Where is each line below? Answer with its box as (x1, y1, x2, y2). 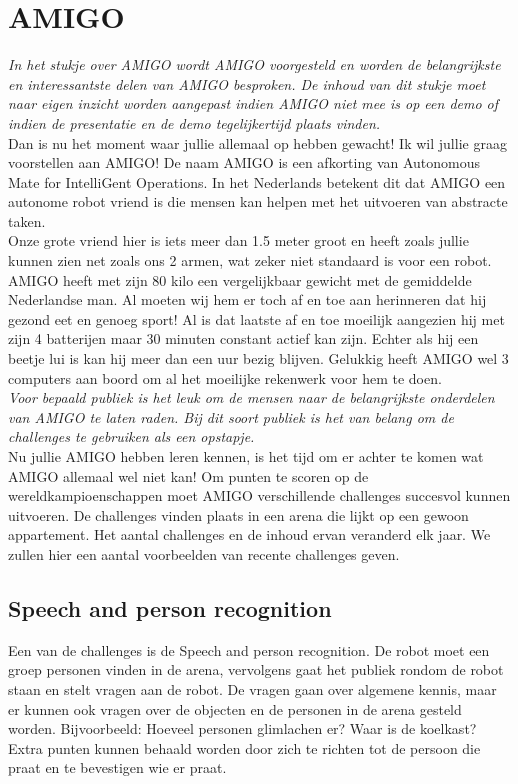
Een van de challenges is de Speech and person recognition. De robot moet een (8, 639, 490, 660)
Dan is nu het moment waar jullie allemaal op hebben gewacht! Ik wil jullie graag (8, 132, 507, 153)
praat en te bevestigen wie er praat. (8, 757, 227, 778)
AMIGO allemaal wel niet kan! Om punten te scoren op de (8, 465, 369, 486)
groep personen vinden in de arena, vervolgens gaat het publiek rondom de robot (8, 659, 504, 680)
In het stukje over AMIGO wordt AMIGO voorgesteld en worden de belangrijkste (8, 54, 501, 75)
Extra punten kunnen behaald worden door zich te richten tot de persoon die (8, 737, 481, 758)
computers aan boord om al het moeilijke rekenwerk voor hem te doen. (8, 367, 442, 388)
